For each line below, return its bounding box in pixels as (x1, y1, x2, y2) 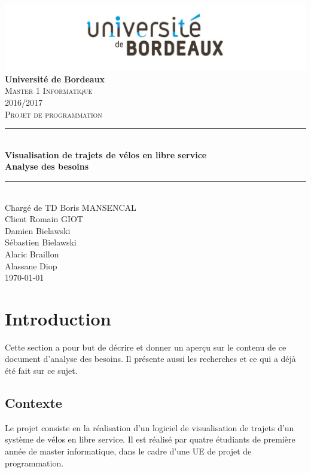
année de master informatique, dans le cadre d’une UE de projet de (5, 445, 252, 457)
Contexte (5, 394, 62, 412)
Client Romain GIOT (5, 213, 83, 225)
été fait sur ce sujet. (5, 364, 78, 377)
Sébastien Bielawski (5, 236, 77, 248)
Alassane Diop (5, 259, 57, 272)
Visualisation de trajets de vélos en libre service (5, 148, 207, 161)
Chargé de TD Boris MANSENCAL (5, 201, 136, 213)
